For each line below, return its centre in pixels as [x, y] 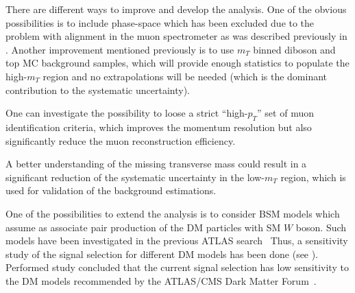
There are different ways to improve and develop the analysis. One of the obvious [176, 9]
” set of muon [285, 113]
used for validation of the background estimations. [111, 190]
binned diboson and [294, 49]
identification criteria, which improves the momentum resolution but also [159, 127]
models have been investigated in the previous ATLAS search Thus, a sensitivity [177, 241]
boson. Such [321, 227]
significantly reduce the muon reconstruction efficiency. [121, 140]
